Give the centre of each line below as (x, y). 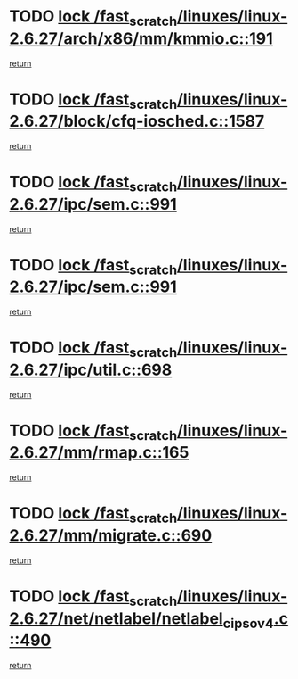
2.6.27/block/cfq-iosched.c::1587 (137, 121)
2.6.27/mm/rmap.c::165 (99, 453)
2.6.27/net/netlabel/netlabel (117, 618)
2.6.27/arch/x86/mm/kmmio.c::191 (141, 38)
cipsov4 (248, 623)
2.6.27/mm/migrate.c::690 (111, 535)
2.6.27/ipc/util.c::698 (91, 370)
